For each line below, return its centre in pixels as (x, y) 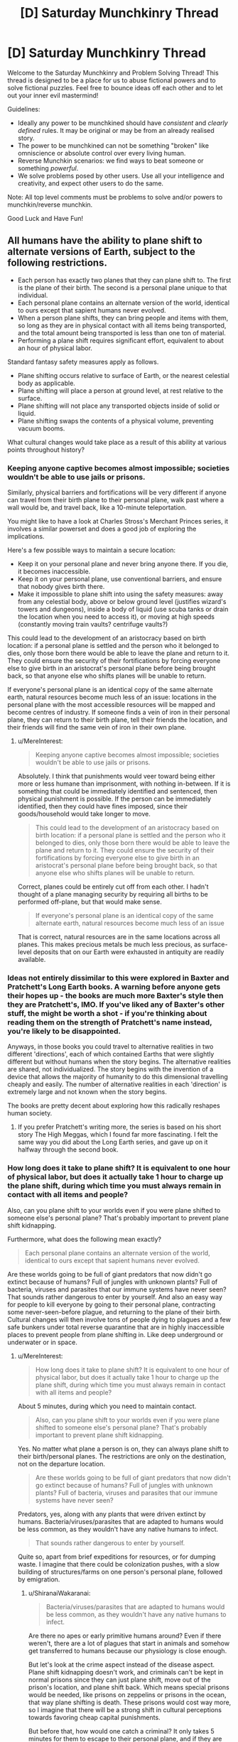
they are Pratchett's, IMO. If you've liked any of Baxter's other (116, 1005)
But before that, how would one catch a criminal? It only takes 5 (121, 1731)
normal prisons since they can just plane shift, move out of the (119, 1679)
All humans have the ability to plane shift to (105, 240)
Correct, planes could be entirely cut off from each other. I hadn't (113, 887)
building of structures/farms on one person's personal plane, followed (120, 1571)
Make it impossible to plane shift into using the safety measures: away (120, 594)
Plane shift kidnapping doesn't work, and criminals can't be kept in (126, 1672)
